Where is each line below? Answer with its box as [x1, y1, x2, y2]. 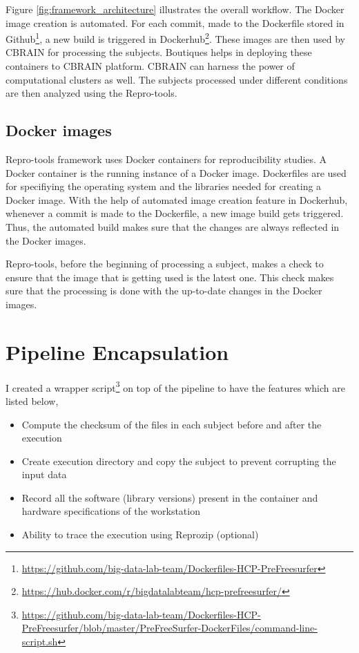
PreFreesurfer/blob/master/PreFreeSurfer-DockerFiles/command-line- [21, 621, 318, 635]
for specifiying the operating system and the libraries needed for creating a [6, 179, 322, 193]
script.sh [21, 634, 58, 649]
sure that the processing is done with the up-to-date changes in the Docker [6, 283, 322, 298]
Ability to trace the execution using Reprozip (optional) [21, 527, 259, 542]
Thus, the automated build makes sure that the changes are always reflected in [6, 219, 340, 234]
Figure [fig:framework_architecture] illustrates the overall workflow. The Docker [6, 2, 345, 16]
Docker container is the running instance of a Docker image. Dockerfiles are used [6, 165, 347, 180]
